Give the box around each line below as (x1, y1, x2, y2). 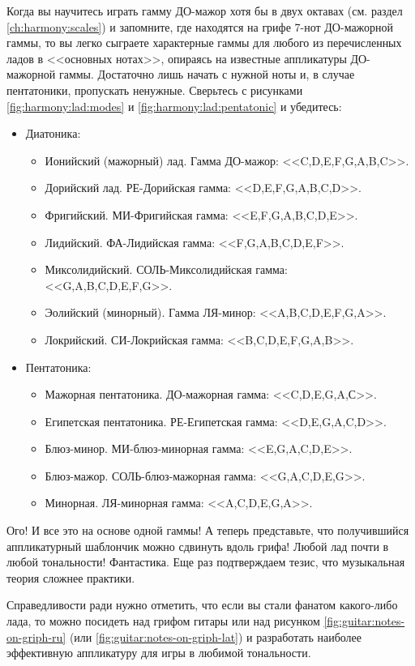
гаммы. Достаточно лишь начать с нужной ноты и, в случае (58, 66, 355, 83)
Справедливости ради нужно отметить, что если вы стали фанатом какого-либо (6, 596, 398, 613)
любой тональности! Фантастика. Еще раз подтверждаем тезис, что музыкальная (6, 553, 405, 570)
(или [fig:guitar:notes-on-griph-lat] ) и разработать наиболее (69, 628, 362, 645)
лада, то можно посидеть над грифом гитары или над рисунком (6, 613, 320, 630)
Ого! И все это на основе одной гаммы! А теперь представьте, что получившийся (6, 522, 409, 539)
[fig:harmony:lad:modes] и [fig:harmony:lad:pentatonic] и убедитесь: (6, 97, 342, 114)
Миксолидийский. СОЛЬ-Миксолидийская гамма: (45, 261, 288, 278)
